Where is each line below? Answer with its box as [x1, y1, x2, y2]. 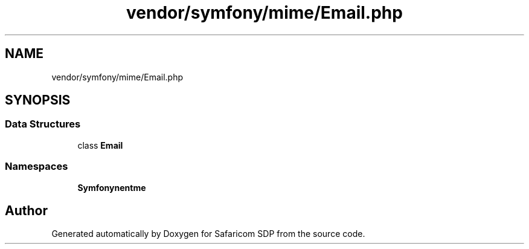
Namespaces [5, 160, 68, 173]
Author [5, 202, 48, 218]
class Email [77, 140, 123, 150]
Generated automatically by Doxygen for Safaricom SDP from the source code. [51, 228, 365, 239]
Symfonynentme [77, 182, 146, 193]
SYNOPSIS [5, 92, 71, 108]
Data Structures [5, 118, 81, 131]
